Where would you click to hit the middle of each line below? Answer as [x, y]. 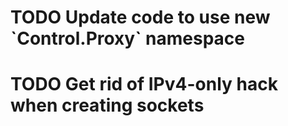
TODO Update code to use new [140, 17]
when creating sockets [107, 105]
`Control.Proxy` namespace [127, 38]
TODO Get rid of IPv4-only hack [144, 84]
